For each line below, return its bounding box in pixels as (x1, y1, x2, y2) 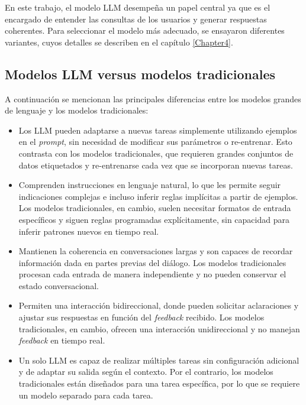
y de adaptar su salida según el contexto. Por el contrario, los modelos (18, 365, 273, 378)
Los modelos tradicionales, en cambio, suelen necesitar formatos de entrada (18, 202, 291, 214)
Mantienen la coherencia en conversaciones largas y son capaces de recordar (18, 245, 293, 257)
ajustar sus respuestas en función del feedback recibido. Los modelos (18, 311, 265, 323)
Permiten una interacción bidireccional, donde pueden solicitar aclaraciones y (18, 299, 299, 312)
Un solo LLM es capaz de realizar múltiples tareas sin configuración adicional (18, 354, 299, 366)
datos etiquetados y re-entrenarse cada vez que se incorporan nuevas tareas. (18, 158, 293, 171)
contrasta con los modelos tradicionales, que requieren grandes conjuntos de (18, 147, 294, 159)
